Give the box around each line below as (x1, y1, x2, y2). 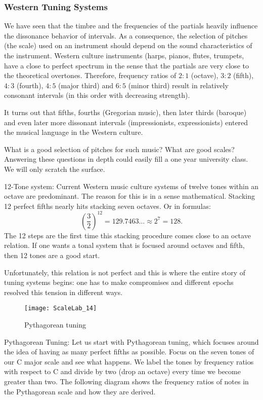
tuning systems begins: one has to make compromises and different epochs (4, 277, 234, 287)
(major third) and (58, 80, 114, 90)
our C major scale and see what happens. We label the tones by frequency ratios (4, 356, 254, 367)
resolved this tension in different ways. (4, 286, 123, 297)
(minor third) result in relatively (128, 80, 229, 90)
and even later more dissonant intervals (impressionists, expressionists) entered (4, 117, 248, 127)
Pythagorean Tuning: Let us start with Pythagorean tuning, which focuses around (4, 336, 259, 347)
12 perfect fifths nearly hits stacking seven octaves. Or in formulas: (4, 200, 211, 211)
